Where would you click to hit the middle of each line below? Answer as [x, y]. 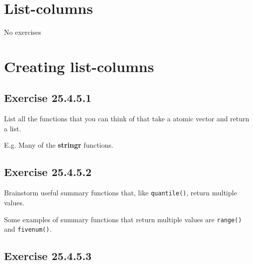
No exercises [23, 32]
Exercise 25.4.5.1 [48, 98]
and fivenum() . [28, 229]
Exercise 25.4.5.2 [48, 172]
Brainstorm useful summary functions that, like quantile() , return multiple [121, 193]
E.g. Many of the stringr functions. [59, 145]
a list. [13, 128]
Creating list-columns [79, 66]
